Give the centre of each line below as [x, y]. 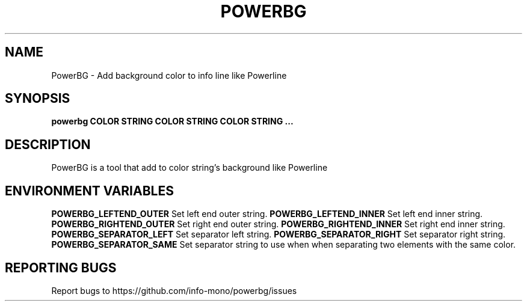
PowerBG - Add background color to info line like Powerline [169, 75]
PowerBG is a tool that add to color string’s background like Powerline [190, 168]
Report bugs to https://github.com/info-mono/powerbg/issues [174, 290]
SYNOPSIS [38, 99]
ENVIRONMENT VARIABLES [89, 191]
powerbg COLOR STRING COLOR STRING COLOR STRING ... [172, 121]
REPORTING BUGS [61, 268]
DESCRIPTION [48, 144]
